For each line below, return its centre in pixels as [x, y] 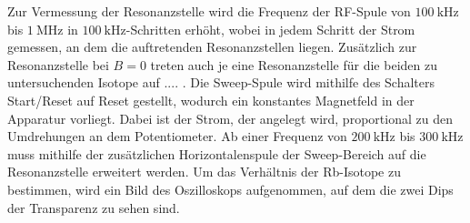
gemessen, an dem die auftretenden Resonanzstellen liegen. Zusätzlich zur [212, 47]
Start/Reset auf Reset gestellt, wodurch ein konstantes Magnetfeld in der [211, 100]
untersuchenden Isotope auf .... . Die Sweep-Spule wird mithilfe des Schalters [221, 82]
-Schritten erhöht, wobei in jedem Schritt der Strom [270, 29]
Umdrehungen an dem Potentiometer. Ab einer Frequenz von [177, 136]
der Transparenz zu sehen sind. [94, 207]
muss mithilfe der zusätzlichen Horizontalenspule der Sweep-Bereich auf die [217, 153]
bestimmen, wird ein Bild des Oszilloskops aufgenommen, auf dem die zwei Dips [230, 189]
